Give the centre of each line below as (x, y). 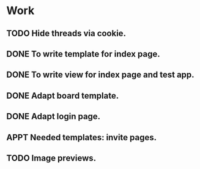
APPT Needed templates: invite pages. (82, 137)
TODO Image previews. (51, 158)
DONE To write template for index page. (83, 54)
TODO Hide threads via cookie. (66, 33)
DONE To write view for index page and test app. (100, 75)
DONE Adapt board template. (63, 96)
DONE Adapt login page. (54, 117)
